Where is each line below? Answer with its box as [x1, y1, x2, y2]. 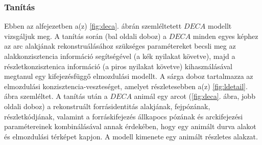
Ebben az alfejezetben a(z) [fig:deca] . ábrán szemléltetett [4, 20, 182, 31]
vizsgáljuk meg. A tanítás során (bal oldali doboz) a [4, 30, 167, 41]
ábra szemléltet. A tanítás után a [4, 91, 108, 101]
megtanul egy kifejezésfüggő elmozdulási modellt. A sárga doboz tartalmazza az [4, 71, 253, 81]
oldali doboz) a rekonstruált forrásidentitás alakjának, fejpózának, [4, 100, 210, 111]
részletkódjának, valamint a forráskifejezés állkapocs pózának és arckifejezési [4, 111, 243, 121]
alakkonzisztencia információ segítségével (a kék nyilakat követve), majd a [4, 51, 235, 61]
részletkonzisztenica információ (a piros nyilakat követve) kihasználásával [4, 60, 232, 71]
